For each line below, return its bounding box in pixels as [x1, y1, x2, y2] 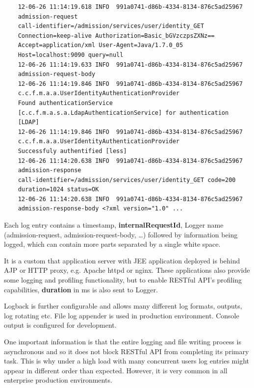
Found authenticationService [18, 99, 113, 106]
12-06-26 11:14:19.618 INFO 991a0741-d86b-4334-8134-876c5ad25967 [18, 3, 243, 10]
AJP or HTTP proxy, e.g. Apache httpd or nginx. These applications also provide [4, 265, 250, 275]
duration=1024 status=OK [18, 186, 99, 193]
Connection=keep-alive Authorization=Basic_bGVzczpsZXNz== [18, 32, 215, 39]
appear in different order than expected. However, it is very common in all [4, 365, 228, 375]
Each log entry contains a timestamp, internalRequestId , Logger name [4, 220, 224, 230]
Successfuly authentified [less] [18, 147, 127, 155]
